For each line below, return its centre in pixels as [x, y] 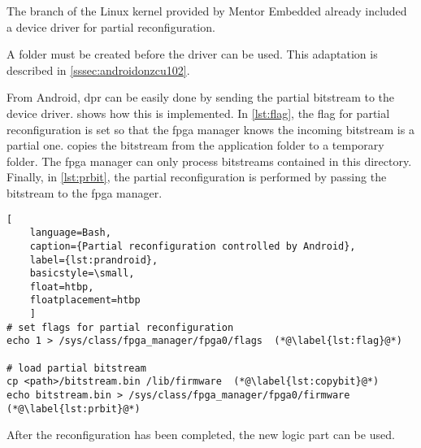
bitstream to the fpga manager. [85, 192]
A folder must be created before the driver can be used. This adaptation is [192, 54]
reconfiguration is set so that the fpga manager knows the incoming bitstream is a [210, 129]
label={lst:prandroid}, [94, 260]
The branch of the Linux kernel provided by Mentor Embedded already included [207, 11]
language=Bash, [70, 233]
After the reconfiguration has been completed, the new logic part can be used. [201, 435]
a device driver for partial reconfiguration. [111, 26]
